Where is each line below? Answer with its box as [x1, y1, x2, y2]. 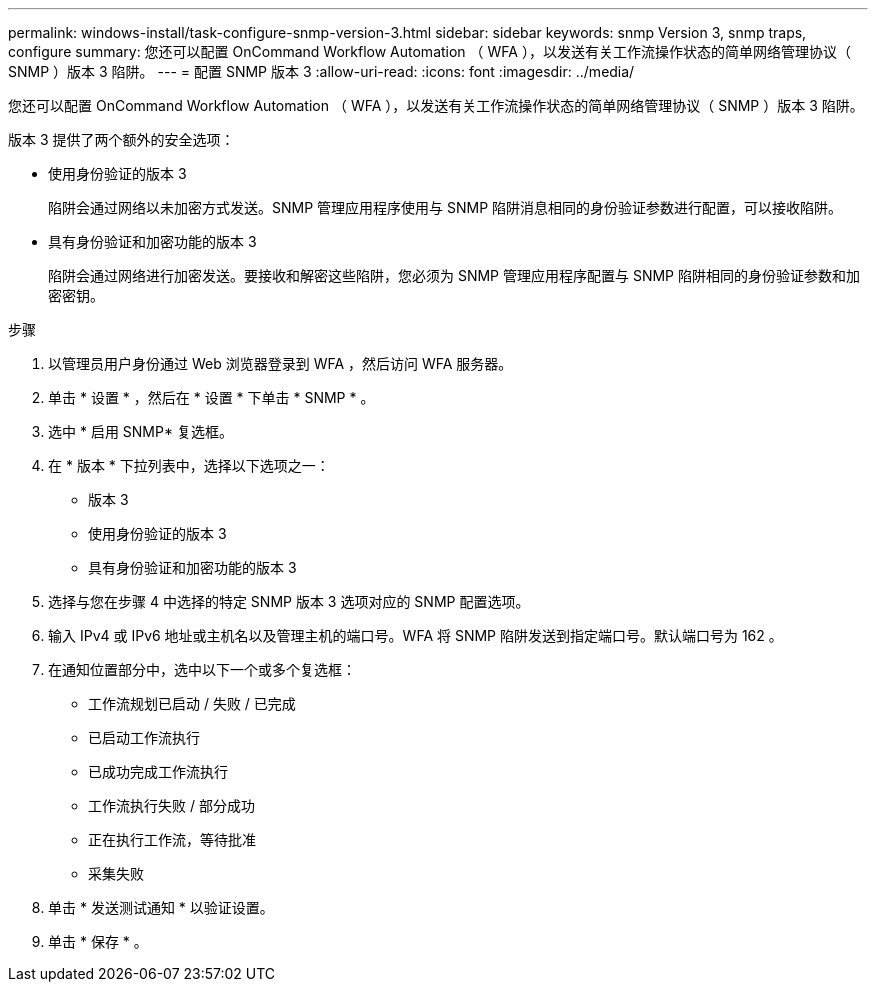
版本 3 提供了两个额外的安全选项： [8, 131, 235, 148]
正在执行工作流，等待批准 [88, 831, 256, 848]
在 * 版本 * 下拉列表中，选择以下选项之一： [48, 457, 330, 474]
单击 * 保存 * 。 [48, 933, 148, 950]
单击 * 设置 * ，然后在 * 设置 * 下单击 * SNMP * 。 [48, 389, 375, 406]
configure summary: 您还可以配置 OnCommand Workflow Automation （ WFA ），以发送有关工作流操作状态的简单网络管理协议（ [8, 43, 851, 60]
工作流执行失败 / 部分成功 [88, 797, 255, 814]
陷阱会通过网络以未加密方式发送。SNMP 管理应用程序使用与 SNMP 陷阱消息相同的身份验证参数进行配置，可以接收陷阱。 [48, 199, 843, 216]
